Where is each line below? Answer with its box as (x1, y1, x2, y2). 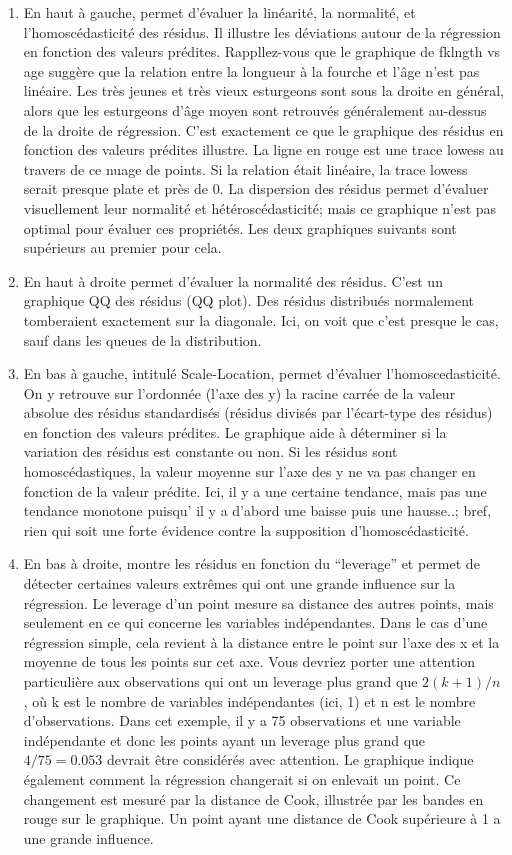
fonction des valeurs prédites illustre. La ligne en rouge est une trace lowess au (23, 139, 504, 160)
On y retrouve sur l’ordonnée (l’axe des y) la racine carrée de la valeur (23, 382, 456, 403)
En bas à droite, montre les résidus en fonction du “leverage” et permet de (23, 553, 480, 574)
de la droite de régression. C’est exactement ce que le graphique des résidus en (23, 119, 504, 140)
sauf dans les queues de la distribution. (23, 329, 262, 350)
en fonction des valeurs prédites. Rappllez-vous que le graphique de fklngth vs (23, 41, 501, 62)
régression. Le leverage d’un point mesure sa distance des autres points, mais (23, 592, 494, 613)
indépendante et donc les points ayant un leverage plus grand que (23, 729, 426, 750)
